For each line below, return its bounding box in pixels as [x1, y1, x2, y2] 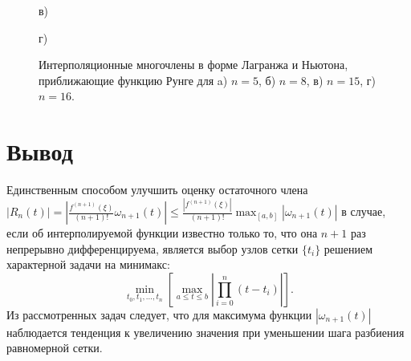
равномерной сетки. [6, 339, 103, 356]
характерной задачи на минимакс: [6, 256, 170, 273]
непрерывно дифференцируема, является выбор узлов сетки [6, 240, 299, 257]
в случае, [341, 203, 386, 219]
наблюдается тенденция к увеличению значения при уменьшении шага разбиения [6, 323, 405, 340]
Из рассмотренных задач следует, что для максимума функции [6, 306, 312, 322]
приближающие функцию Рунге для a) [39, 71, 228, 88]
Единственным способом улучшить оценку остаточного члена [6, 181, 308, 198]
